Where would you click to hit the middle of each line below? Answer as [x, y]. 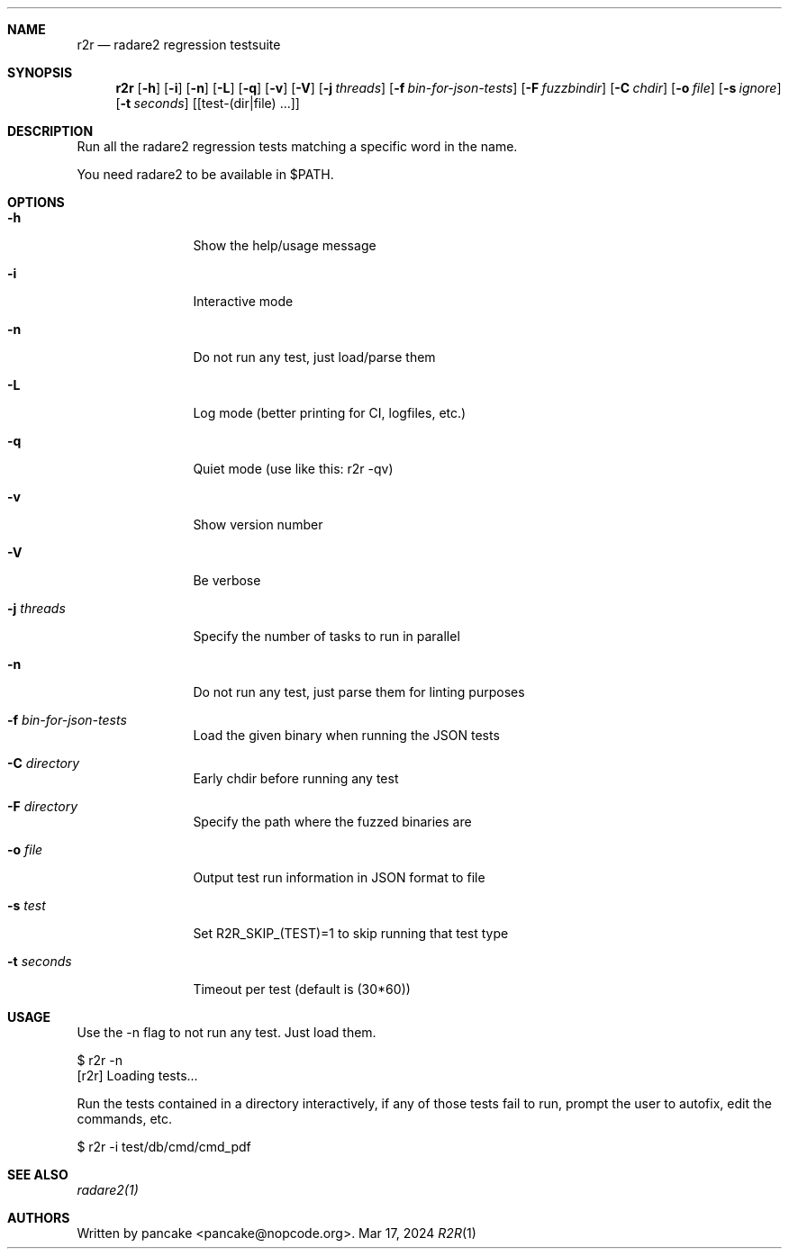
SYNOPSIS [40, 72]
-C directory [44, 763]
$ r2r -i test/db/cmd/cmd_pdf [164, 1147]
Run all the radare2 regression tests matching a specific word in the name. [297, 146]
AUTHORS [39, 1218]
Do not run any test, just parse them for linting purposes [359, 692]
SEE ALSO [38, 1175]
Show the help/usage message [285, 245]
